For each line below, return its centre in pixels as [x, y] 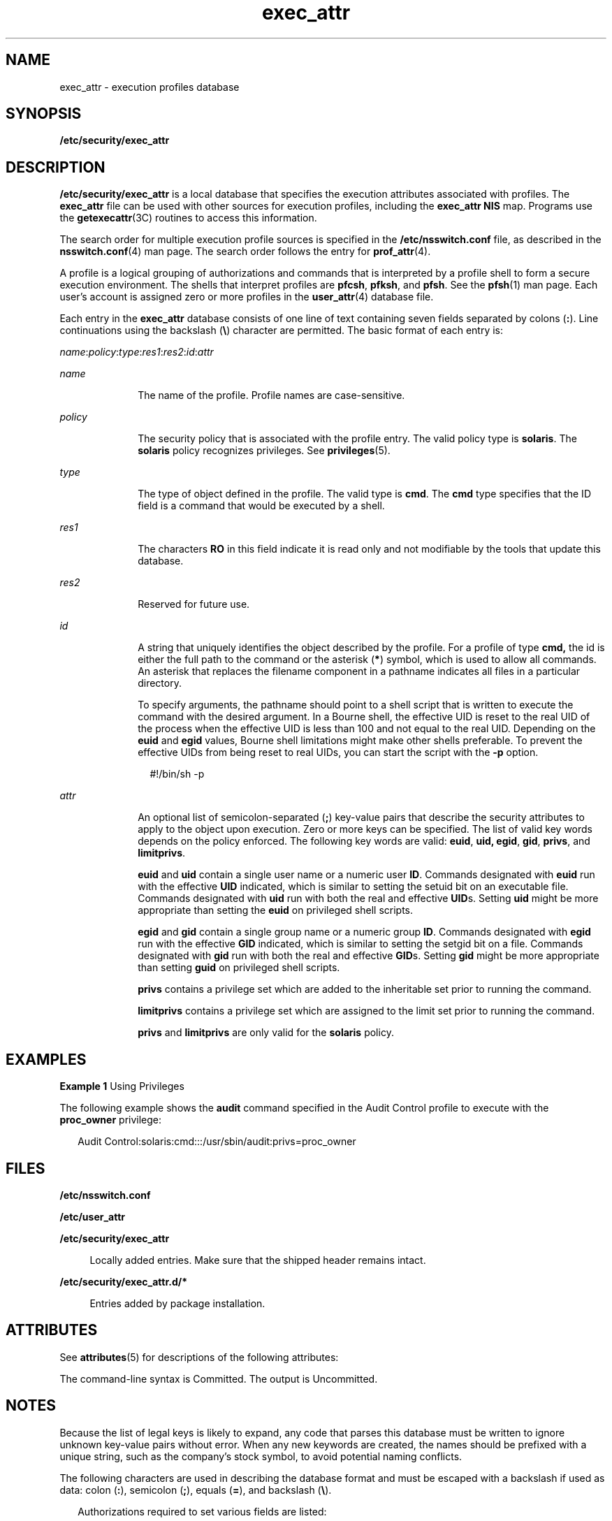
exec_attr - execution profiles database [150, 87]
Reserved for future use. [194, 604]
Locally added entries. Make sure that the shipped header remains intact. [258, 1260]
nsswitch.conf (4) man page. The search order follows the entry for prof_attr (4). [245, 252]
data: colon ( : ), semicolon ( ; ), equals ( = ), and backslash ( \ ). [196, 1490]
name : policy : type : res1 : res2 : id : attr [137, 352]
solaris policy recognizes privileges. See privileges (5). [264, 451]
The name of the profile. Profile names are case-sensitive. [271, 395]
